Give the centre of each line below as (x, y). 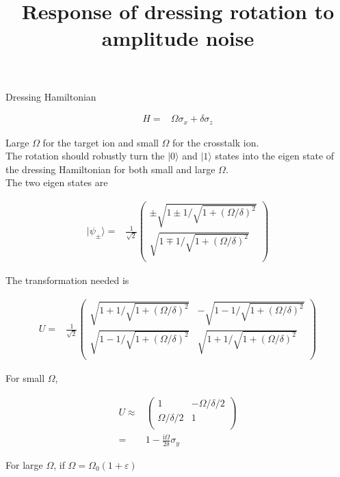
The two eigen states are (57, 182)
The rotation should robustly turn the (85, 156)
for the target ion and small (101, 142)
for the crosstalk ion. (216, 142)
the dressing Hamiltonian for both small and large (110, 169)
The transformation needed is (67, 280)
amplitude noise (178, 38)
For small (25, 378)
